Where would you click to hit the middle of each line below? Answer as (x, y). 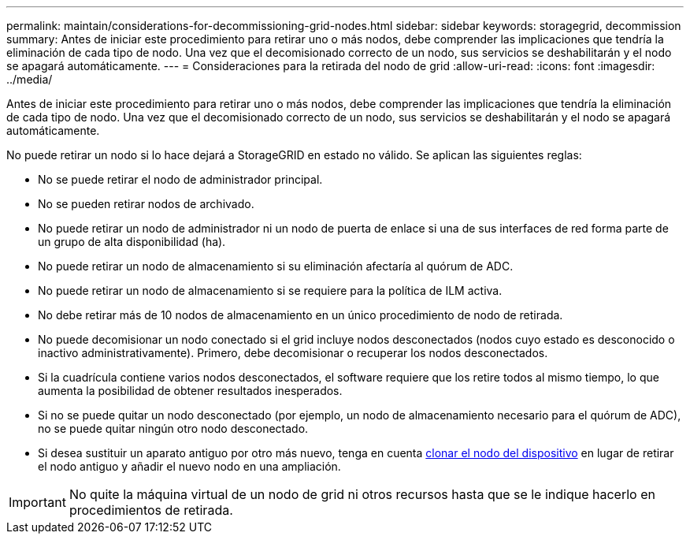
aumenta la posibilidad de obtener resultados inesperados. (190, 391)
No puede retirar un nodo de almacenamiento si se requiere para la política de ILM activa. (270, 290)
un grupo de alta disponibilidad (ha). (132, 242)
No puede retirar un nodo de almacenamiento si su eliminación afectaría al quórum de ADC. (276, 266)
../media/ (30, 79)
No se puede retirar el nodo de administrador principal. (180, 179)
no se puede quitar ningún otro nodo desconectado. (173, 428)
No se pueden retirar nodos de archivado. (146, 204)
